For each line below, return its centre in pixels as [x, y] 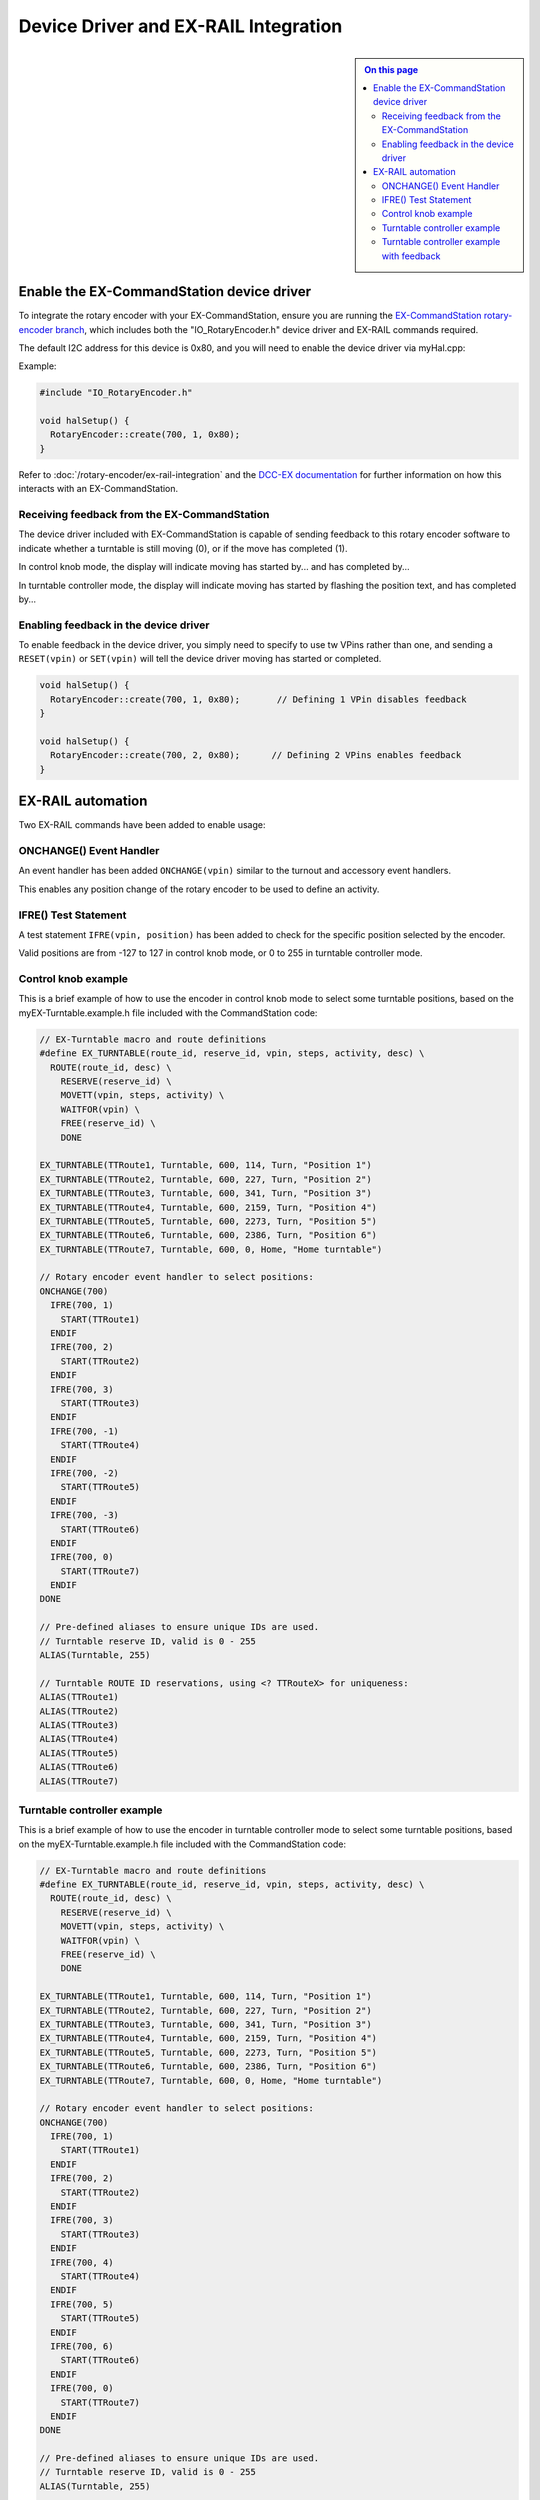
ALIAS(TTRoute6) [79, 1767]
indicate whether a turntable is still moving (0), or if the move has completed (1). [183, 548]
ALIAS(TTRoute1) [79, 1697]
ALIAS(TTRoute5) [79, 1753]
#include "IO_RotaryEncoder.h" [116, 393]
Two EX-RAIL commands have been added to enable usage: [142, 825]
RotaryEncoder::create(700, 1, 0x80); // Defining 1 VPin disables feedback [258, 699]
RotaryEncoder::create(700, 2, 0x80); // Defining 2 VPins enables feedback [256, 755]
